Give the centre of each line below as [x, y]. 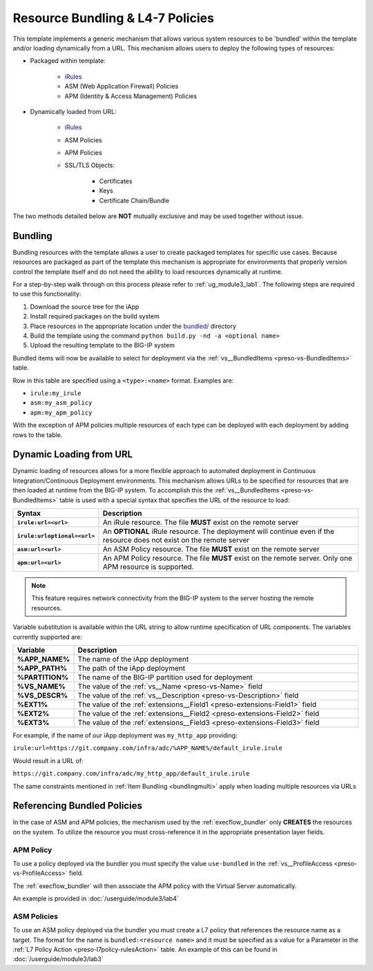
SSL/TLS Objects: [90, 165]
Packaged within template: [68, 61]
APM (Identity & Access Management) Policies [131, 96]
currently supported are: [47, 637]
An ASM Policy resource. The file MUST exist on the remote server [211, 549]
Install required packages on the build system [95, 316]
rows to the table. [38, 434]
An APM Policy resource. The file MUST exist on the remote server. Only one [227, 558]
